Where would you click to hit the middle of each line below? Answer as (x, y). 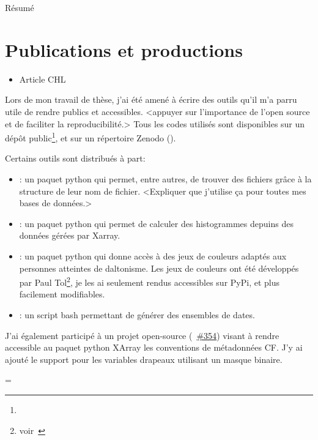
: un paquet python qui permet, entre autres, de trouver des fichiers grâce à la (165, 178)
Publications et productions (124, 49)
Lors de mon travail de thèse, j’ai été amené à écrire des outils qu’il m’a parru (151, 99)
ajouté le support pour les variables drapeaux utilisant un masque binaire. (144, 359)
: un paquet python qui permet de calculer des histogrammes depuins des (156, 223)
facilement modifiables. (62, 294)
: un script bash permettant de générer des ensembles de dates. (137, 314)
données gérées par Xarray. (70, 235)
